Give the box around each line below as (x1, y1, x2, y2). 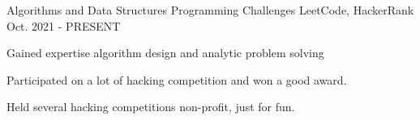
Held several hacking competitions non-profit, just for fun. (6, 98, 295, 115)
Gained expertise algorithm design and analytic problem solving (6, 44, 324, 61)
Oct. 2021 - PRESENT (6, 17, 121, 34)
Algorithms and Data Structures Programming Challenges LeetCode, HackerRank (6, 2, 414, 18)
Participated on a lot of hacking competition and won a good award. (6, 71, 347, 88)
